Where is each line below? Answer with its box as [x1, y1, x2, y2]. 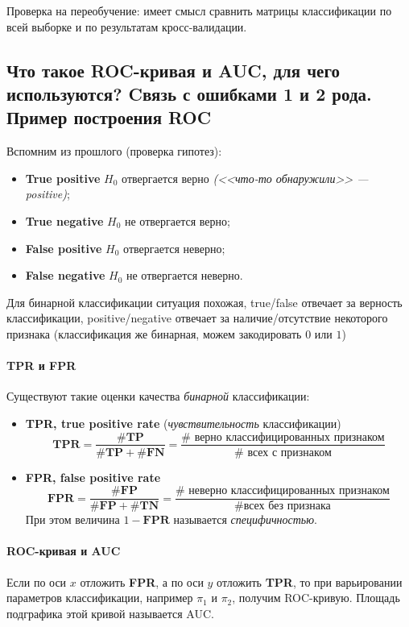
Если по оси [6, 573, 67, 590]
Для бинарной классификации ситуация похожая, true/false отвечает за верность [6, 293, 403, 310]
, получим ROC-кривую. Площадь [232, 589, 400, 606]
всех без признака [243, 500, 331, 513]
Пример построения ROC [6, 105, 212, 130]
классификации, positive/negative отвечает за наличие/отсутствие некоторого [6, 309, 388, 326]
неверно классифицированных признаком [188, 485, 390, 497]
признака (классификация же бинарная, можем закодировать [6, 325, 302, 342]
